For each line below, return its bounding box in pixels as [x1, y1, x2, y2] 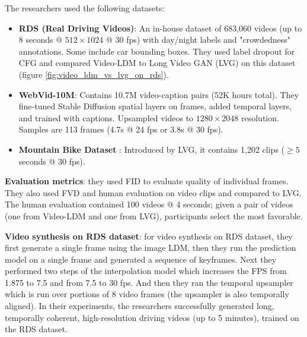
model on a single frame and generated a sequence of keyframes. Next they [5, 253, 277, 265]
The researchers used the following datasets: [5, 2, 165, 14]
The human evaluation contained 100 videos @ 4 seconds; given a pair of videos [5, 198, 293, 210]
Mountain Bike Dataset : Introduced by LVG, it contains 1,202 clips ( [18, 143, 285, 155]
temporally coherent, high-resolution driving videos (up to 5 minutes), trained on [5, 311, 299, 323]
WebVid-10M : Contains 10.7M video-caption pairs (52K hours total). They [18, 88, 299, 100]
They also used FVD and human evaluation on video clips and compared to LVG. [5, 186, 302, 199]
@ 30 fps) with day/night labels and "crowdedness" [105, 33, 290, 46]
